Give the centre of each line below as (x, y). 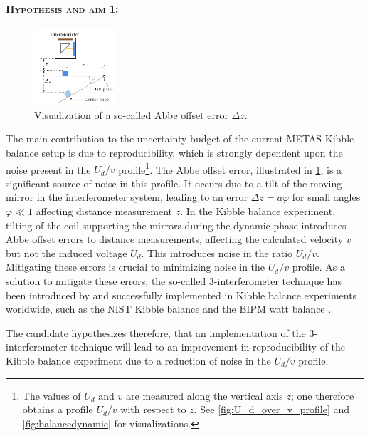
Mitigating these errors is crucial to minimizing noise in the (136, 267)
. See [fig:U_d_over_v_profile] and (272, 409)
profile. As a (319, 267)
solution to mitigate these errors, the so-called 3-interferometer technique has (174, 280)
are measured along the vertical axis (205, 395)
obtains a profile (58, 409)
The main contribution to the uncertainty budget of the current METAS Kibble (180, 139)
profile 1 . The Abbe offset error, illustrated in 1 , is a (230, 168)
